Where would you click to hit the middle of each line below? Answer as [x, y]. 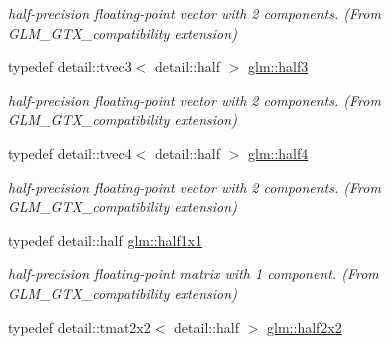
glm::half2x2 [304, 326]
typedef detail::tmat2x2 [79, 326]
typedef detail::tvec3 [70, 66]
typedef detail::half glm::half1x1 [105, 239]
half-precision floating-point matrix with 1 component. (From [193, 273]
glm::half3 [278, 66]
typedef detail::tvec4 [70, 152]
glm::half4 [278, 152]
